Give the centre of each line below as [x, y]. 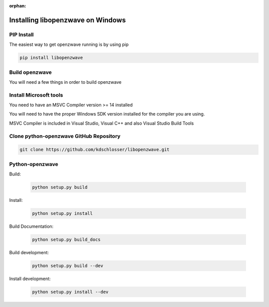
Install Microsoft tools [36, 95]
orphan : [18, 6]
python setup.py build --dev [68, 266]
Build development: [29, 252]
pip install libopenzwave [51, 58]
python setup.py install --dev [70, 292]
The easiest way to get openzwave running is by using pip [69, 44]
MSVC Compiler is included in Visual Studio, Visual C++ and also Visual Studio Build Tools [102, 123]
